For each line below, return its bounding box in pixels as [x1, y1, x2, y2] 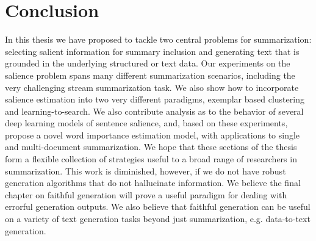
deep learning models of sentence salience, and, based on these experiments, [5, 117, 288, 129]
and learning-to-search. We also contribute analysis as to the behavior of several [5, 104, 304, 117]
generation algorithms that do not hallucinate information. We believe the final [5, 176, 301, 189]
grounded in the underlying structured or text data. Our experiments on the [5, 57, 290, 70]
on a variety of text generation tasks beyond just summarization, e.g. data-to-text [5, 212, 311, 225]
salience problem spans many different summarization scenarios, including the [5, 68, 295, 81]
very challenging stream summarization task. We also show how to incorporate [5, 81, 299, 93]
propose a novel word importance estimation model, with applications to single [5, 128, 300, 141]
